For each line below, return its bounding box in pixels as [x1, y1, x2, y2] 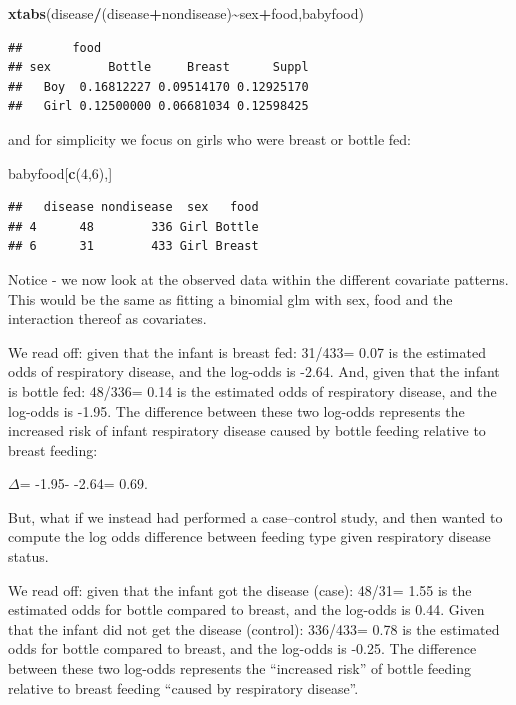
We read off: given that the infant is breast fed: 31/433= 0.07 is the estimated [8, 341, 486, 362]
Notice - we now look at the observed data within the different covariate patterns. [8, 268, 509, 289]
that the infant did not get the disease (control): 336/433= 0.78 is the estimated [8, 618, 500, 639]
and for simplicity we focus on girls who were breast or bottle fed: [8, 128, 411, 149]
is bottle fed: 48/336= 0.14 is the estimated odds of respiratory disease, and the [8, 380, 497, 401]
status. [8, 546, 49, 567]
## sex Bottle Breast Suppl [8, 60, 309, 75]
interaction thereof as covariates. [8, 308, 207, 329]
